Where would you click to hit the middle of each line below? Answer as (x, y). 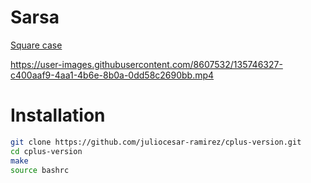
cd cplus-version (46, 151)
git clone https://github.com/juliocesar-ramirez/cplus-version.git (156, 142)
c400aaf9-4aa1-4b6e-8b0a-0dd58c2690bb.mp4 (112, 75)
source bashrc (40, 170)
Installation (58, 115)
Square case (36, 45)
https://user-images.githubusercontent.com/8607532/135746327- (146, 64)
